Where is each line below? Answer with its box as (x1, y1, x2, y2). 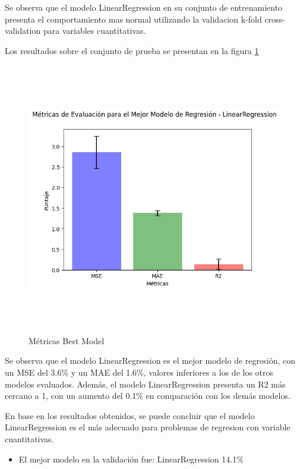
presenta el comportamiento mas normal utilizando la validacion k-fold (5, 12, 262, 25)
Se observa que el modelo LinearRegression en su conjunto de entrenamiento (5, 1, 283, 13)
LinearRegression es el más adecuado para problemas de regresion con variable (5, 421, 290, 433)
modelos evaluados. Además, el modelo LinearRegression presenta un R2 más (5, 377, 286, 390)
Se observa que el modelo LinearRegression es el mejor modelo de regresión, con (5, 354, 295, 367)
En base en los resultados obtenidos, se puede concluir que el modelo (5, 409, 255, 421)
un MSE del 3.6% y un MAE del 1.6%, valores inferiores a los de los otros (5, 366, 274, 379)
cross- (264, 12, 285, 25)
